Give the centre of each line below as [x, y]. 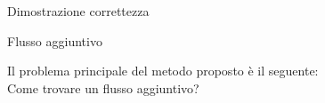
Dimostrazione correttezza [78, 11]
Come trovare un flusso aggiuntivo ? [103, 87]
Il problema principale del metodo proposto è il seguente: [163, 71]
